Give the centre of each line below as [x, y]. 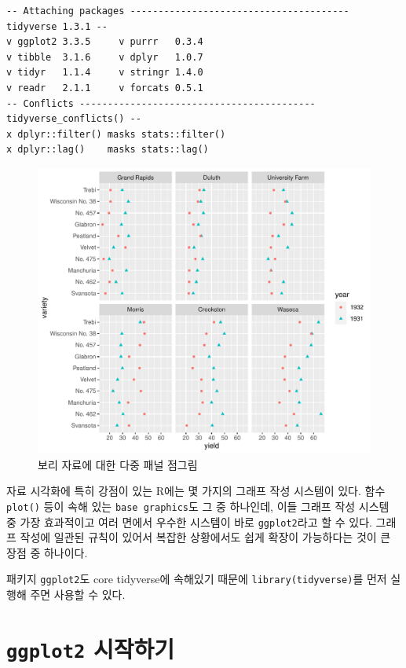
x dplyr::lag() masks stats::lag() [108, 150]
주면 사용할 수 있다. [78, 594]
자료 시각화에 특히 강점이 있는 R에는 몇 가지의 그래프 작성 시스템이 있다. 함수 [196, 491]
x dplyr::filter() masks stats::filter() [116, 134]
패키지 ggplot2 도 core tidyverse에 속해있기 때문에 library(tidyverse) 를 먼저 [197, 579]
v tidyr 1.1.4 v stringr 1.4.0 [105, 73]
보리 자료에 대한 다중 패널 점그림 [118, 464]
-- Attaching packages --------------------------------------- [178, 11]
